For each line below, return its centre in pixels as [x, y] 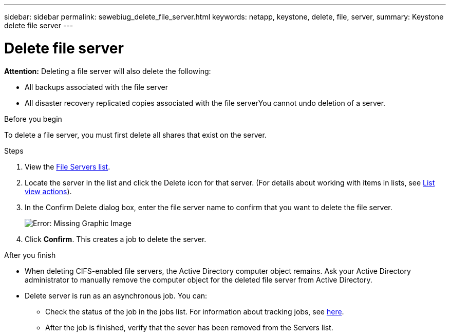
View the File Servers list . [68, 166]
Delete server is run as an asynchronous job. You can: [116, 295]
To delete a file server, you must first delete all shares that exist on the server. [135, 135]
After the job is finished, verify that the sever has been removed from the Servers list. [189, 327]
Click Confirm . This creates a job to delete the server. [116, 239]
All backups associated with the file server [96, 87]
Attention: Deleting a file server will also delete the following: [108, 71]
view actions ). [48, 191]
